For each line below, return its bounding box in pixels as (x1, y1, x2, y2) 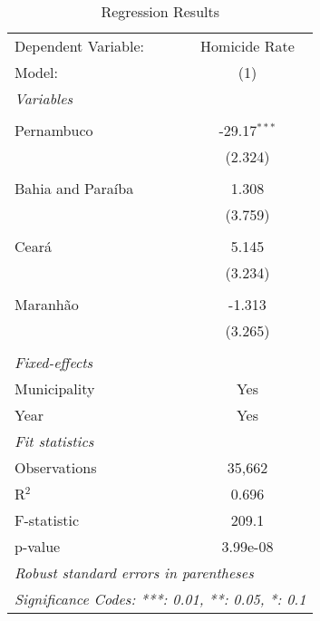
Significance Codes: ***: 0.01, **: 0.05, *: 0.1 (15, 588, 306, 609)
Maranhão (15, 294, 79, 315)
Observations (15, 457, 97, 478)
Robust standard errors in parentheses (15, 562, 254, 583)
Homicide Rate (200, 35, 295, 56)
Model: (15, 62, 59, 82)
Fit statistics (15, 431, 94, 451)
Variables (15, 88, 73, 109)
